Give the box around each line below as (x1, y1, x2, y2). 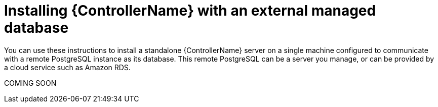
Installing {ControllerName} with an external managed (4, 2, 376, 19)
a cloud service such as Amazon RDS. (4, 63, 131, 72)
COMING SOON (4, 78, 57, 87)
